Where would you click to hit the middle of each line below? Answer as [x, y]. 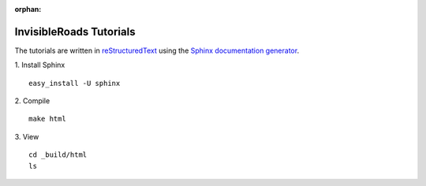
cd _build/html [58, 155]
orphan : [28, 9]
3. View [27, 136]
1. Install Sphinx [40, 65]
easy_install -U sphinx [75, 83]
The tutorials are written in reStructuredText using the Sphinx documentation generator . [157, 50]
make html [47, 119]
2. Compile [32, 101]
